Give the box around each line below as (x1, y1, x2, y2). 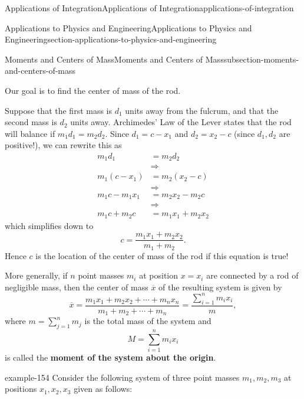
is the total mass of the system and (84, 315, 212, 327)
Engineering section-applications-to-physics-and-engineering (5, 33, 217, 45)
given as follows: (74, 382, 133, 395)
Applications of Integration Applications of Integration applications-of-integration (5, 2, 294, 14)
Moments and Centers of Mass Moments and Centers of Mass (5, 53, 224, 65)
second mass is (5, 116, 57, 128)
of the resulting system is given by (158, 280, 282, 293)
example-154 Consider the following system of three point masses (5, 371, 240, 383)
